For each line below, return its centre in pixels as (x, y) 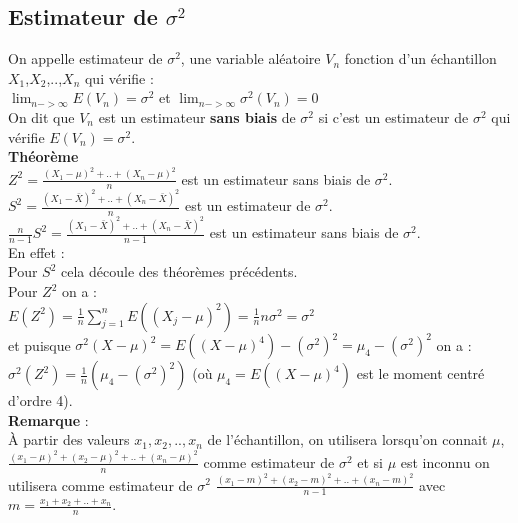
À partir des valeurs (69, 439)
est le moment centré (420, 373)
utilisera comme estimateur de (100, 484)
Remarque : (48, 419)
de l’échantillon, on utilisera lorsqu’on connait (347, 439)
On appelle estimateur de (85, 58)
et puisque (39, 344)
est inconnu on (445, 461)
